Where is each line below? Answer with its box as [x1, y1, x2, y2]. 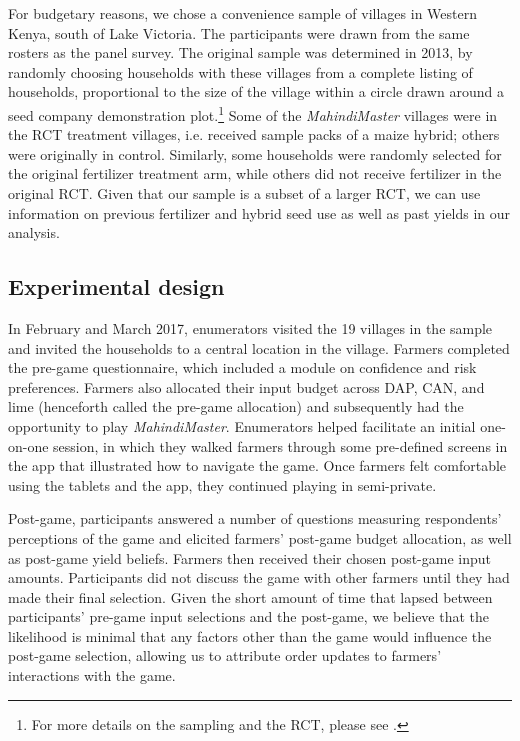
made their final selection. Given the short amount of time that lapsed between [8, 586, 493, 607]
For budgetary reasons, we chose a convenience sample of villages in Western [8, 3, 477, 23]
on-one [8, 435, 49, 456]
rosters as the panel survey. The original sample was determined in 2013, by [8, 42, 473, 63]
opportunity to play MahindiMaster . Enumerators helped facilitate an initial [8, 415, 476, 436]
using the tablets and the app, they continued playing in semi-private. [8, 474, 437, 495]
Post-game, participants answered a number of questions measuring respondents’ [8, 508, 502, 529]
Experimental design [8, 271, 225, 302]
